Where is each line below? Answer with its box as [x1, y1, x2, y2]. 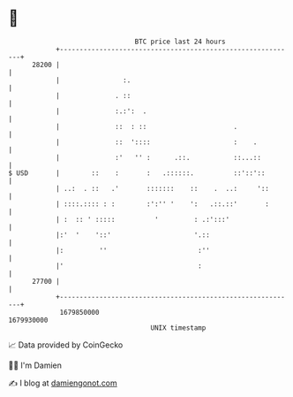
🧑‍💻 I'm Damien [8, 360, 63, 370]
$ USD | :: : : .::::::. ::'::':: [8, 168, 266, 178]
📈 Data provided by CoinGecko [8, 340, 124, 350]
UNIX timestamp [150, 323, 207, 332]
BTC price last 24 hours [134, 37, 226, 46]
